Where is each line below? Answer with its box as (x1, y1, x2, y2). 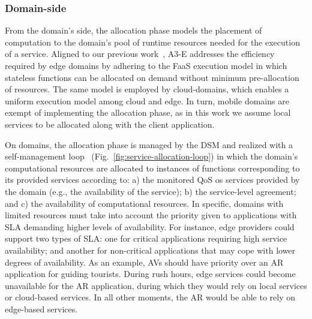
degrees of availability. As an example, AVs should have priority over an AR (5, 255, 284, 268)
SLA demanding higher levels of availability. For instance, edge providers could (5, 220, 295, 233)
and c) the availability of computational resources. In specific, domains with (5, 197, 284, 209)
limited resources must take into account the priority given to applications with (5, 209, 297, 221)
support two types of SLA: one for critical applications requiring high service (5, 232, 287, 245)
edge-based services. (5, 302, 78, 315)
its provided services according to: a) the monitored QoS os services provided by (5, 173, 300, 186)
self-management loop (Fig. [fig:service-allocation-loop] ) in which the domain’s (5, 150, 298, 162)
